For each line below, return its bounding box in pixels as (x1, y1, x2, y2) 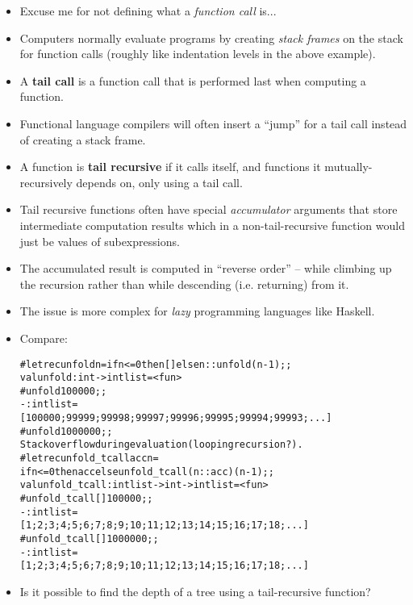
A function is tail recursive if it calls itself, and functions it (19, 158, 321, 175)
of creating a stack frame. (19, 131, 146, 148)
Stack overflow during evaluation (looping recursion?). (19, 439, 303, 451)
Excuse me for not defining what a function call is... (19, 2, 277, 19)
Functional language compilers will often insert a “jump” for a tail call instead (19, 115, 407, 131)
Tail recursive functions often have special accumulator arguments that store (19, 201, 398, 218)
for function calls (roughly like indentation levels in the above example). (19, 45, 376, 62)
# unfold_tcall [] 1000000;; (19, 533, 159, 545)
